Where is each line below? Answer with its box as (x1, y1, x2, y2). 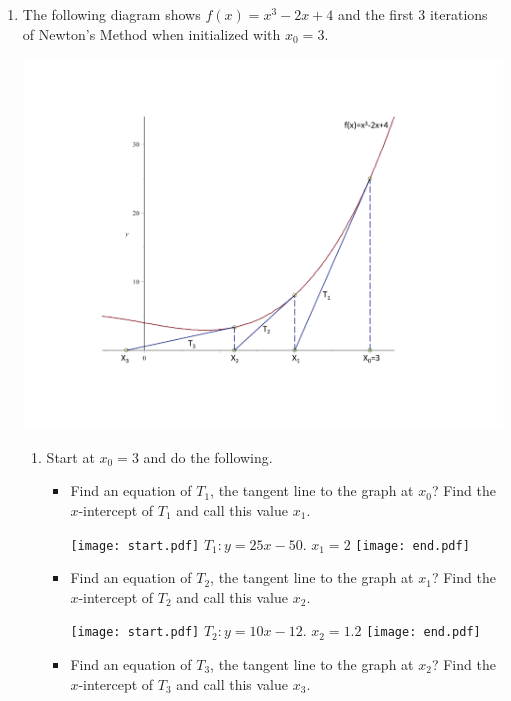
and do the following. (143, 446, 273, 467)
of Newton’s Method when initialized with (22, 23, 281, 44)
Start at (46, 446, 95, 467)
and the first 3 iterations (338, 4, 488, 24)
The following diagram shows (22, 4, 201, 24)
